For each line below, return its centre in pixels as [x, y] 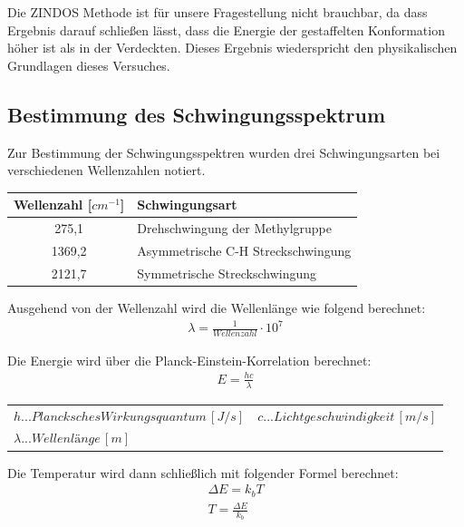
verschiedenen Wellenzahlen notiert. [106, 170]
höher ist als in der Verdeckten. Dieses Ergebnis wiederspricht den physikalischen [232, 48]
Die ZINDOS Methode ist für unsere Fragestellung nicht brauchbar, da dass [217, 12]
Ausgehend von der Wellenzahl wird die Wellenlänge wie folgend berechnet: [217, 307]
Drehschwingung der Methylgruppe [234, 228]
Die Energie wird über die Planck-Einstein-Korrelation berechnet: [189, 360]
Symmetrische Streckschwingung [227, 273]
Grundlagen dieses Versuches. [89, 65]
